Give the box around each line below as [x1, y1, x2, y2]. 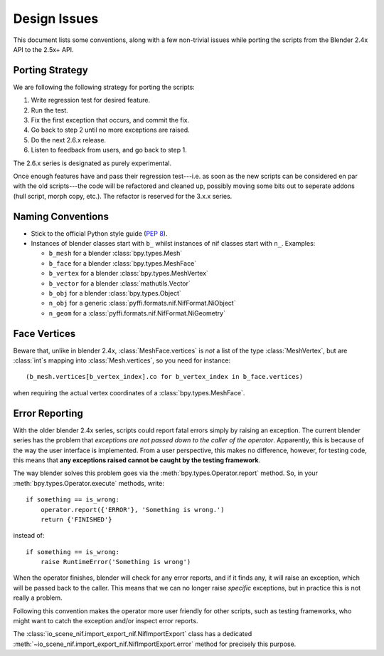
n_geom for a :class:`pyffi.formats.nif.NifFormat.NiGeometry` [48, 308, 225, 317]
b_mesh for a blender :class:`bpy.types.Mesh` [48, 249, 183, 258]
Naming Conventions [13, 210, 110, 222]
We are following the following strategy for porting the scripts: [13, 83, 195, 91]
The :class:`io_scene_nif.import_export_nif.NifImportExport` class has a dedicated [13, 630, 252, 638]
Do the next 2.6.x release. [31, 135, 107, 144]
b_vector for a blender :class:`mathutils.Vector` [48, 278, 191, 288]
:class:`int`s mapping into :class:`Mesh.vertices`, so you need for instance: [13, 356, 231, 365]
